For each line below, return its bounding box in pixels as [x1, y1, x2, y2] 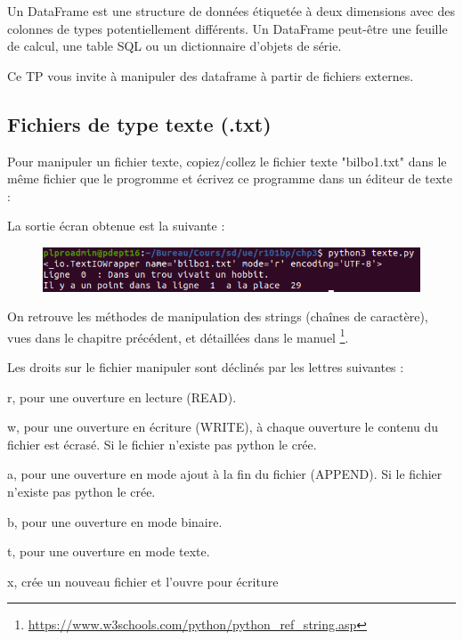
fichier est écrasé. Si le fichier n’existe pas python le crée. [7, 434, 317, 453]
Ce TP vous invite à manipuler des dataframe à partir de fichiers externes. [7, 66, 414, 85]
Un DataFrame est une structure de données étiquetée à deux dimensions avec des [7, 2, 455, 20]
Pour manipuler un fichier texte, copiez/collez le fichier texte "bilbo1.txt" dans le [7, 151, 447, 170]
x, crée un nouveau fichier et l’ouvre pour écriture [7, 571, 279, 590]
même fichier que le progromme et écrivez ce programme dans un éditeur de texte [7, 169, 452, 188]
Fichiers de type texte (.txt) [7, 109, 272, 137]
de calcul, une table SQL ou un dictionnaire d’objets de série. [7, 36, 342, 55]
